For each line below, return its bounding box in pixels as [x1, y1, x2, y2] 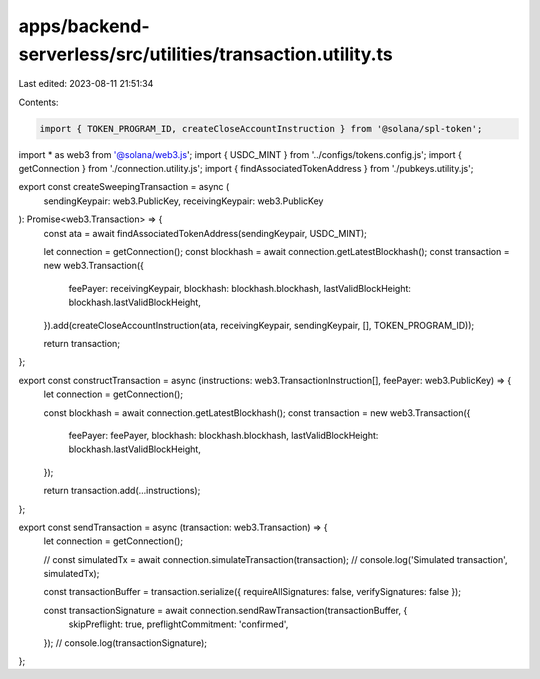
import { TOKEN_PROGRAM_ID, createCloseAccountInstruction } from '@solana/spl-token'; [39, 123, 483, 134]
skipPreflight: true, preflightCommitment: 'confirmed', [68, 618, 289, 630]
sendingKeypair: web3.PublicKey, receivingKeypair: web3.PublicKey [43, 195, 324, 207]
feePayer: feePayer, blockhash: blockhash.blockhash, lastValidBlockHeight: [68, 429, 379, 441]
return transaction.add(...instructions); [43, 485, 201, 497]
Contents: [18, 96, 59, 108]
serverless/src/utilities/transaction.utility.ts [18, 43, 394, 65]
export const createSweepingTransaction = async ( [18, 181, 230, 193]
